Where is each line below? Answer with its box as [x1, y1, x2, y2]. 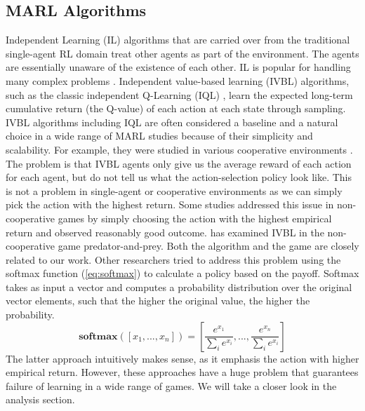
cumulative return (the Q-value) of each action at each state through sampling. [6, 101, 346, 116]
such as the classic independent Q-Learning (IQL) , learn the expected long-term [6, 87, 353, 102]
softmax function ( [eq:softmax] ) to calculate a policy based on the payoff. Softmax [6, 266, 359, 281]
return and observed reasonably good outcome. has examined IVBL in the [6, 224, 324, 239]
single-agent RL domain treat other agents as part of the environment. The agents [6, 46, 359, 60]
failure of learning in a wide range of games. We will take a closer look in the [6, 378, 337, 393]
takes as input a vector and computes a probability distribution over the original [6, 279, 352, 294]
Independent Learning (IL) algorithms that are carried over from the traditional [6, 32, 350, 47]
